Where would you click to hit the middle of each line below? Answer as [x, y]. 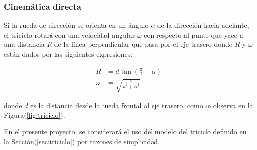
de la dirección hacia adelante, [203, 25]
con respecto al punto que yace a [193, 34]
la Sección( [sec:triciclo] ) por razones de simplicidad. [82, 141]
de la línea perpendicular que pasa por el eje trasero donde [143, 44]
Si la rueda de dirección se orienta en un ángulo [76, 25]
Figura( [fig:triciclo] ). [35, 115]
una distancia [24, 44]
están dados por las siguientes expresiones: [68, 54]
